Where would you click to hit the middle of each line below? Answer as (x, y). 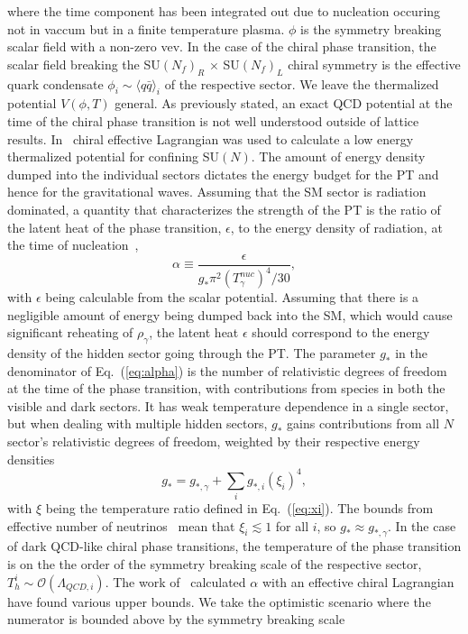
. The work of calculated (175, 581)
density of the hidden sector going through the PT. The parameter (192, 353)
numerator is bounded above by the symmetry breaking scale (176, 619)
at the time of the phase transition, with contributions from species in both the (226, 388)
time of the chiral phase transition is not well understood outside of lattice (213, 120)
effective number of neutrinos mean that (121, 525)
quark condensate (55, 83)
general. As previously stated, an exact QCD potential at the (284, 103)
